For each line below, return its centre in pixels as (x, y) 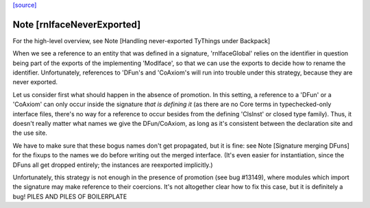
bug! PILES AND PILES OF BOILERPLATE (70, 196)
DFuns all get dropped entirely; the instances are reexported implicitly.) (113, 165)
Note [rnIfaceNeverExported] (77, 24)
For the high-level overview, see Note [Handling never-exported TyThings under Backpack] (141, 40)
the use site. (30, 133)
